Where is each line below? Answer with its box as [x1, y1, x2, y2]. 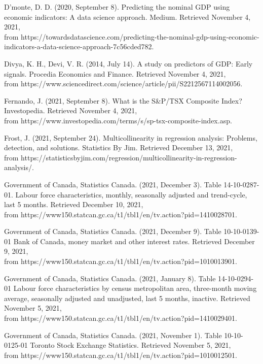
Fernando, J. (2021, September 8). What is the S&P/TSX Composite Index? [4, 95, 242, 106]
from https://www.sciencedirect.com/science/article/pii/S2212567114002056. [4, 78, 243, 89]
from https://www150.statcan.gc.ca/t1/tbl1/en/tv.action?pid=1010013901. [4, 256, 237, 267]
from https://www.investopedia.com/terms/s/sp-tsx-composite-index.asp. [4, 115, 232, 125]
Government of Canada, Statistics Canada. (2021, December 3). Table [4, 179, 221, 189]
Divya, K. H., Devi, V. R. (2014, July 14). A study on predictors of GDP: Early [4, 58, 253, 69]
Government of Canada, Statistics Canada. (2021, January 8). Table [4, 273, 216, 283]
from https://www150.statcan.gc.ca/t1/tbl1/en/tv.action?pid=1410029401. [4, 313, 237, 323]
